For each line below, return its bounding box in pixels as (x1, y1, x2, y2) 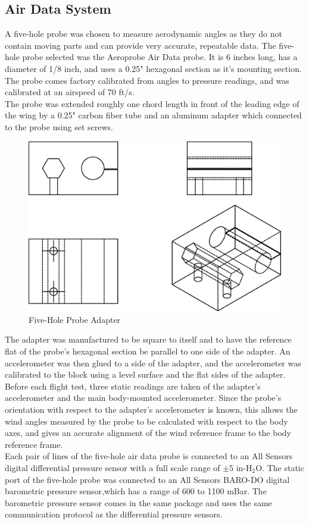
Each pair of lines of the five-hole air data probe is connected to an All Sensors (5, 450, 293, 462)
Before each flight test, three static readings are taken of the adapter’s (5, 379, 261, 392)
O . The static (255, 461, 304, 473)
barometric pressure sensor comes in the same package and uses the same (5, 496, 272, 509)
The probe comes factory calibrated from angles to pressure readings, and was (5, 74, 289, 86)
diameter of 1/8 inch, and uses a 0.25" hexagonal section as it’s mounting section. (5, 62, 302, 74)
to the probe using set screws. (5, 120, 113, 133)
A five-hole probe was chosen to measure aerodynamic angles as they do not (5, 27, 282, 40)
